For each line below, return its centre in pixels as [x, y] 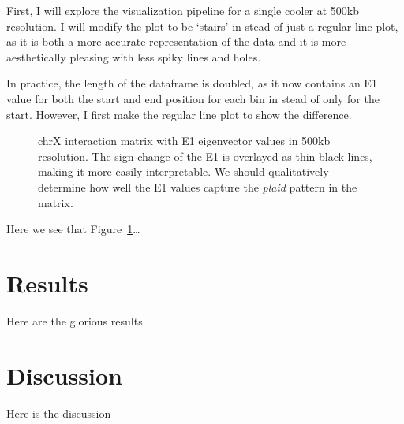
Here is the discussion [59, 413]
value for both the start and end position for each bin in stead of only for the [193, 98]
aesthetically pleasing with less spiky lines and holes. [134, 56]
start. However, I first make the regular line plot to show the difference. [179, 114]
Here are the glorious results [75, 320]
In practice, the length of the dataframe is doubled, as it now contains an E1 [192, 83]
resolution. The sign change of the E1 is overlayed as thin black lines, [205, 156]
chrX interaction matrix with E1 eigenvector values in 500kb [184, 141]
